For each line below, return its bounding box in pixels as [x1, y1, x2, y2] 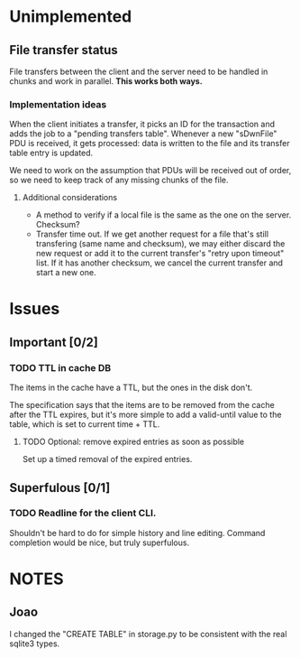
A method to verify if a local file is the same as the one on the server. [35, 209, 292, 220]
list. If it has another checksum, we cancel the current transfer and [35, 257, 284, 268]
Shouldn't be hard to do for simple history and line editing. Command [9, 527, 266, 538]
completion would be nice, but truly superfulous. [9, 537, 190, 548]
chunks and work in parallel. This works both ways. [9, 76, 203, 87]
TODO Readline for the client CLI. [9, 507, 157, 520]
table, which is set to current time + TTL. [9, 419, 160, 430]
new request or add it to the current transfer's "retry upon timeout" [35, 248, 285, 259]
